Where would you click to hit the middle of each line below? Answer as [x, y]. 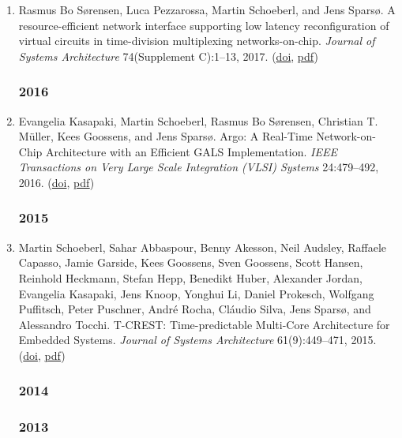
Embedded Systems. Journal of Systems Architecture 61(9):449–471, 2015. [197, 340]
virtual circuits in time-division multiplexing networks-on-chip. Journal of [197, 41]
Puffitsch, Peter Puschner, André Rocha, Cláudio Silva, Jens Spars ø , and [195, 309]
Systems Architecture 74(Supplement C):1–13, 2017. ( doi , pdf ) [168, 56]
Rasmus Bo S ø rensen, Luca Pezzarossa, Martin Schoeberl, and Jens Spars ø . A [207, 9]
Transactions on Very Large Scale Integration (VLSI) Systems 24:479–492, [199, 167]
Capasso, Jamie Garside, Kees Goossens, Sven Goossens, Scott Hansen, [191, 262]
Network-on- [346, 136]
